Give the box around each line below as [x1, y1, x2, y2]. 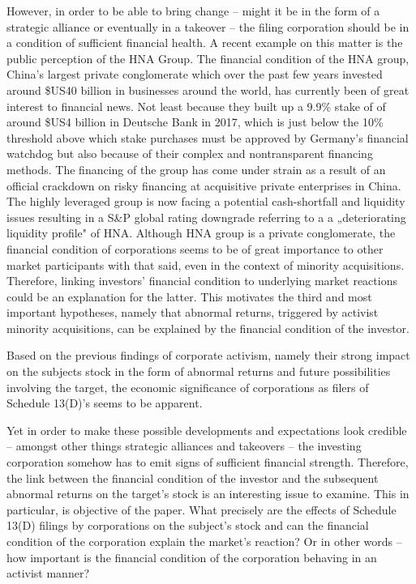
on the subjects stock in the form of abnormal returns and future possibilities [6, 363, 391, 380]
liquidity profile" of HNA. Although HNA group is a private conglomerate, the [6, 224, 396, 241]
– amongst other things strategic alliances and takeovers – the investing [6, 437, 362, 454]
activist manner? [6, 565, 90, 582]
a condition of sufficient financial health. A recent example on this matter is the [6, 34, 403, 51]
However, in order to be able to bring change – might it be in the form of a [6, 2, 380, 19]
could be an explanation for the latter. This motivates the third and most [6, 288, 372, 305]
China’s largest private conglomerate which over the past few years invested [6, 66, 383, 83]
